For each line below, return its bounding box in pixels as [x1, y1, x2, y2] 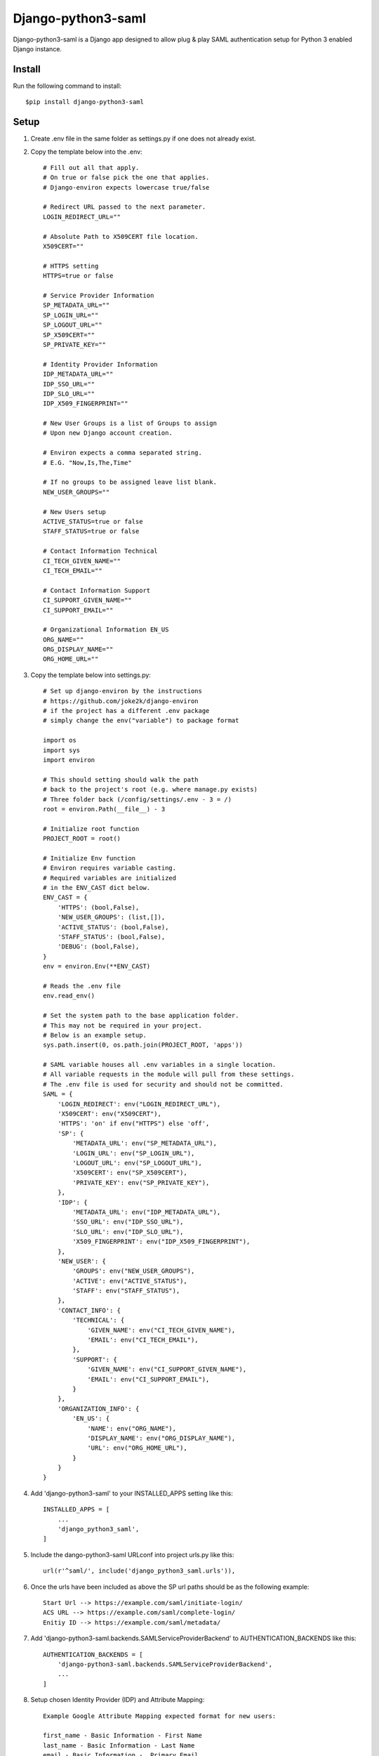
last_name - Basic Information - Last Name [43, 1741, 195, 1749]
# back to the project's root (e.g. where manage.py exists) [43, 785, 258, 794]
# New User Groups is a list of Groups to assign [43, 419, 218, 428]
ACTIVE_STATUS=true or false [43, 517, 143, 525]
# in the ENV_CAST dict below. [43, 884, 151, 892]
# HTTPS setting [43, 262, 99, 270]
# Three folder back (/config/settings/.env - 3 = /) [43, 795, 232, 804]
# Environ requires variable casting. [43, 864, 177, 872]
